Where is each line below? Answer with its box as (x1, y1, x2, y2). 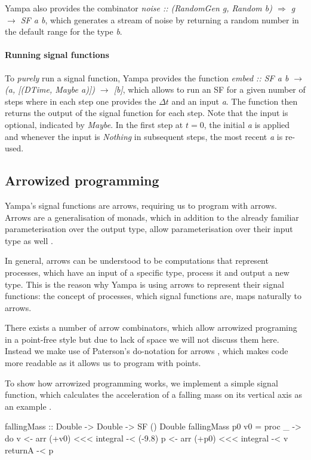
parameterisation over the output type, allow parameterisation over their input (5, 223, 293, 235)
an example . (5, 400, 52, 412)
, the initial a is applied (204, 118, 290, 130)
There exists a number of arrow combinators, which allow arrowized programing (5, 321, 297, 334)
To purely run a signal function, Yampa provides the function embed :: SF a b (5, 71, 289, 84)
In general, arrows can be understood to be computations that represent (5, 254, 269, 267)
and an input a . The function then (171, 95, 298, 107)
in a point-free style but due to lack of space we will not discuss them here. (5, 333, 279, 345)
